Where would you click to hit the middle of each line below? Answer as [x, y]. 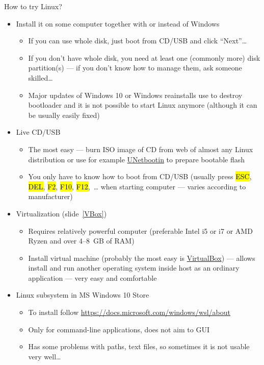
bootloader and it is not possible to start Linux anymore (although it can [143, 105]
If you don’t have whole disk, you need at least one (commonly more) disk [144, 57]
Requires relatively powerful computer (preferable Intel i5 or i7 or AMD [140, 230]
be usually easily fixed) [64, 115]
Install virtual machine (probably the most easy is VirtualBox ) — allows [142, 258]
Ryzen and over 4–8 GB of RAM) [81, 241]
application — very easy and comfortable [93, 277]
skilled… [41, 77]
